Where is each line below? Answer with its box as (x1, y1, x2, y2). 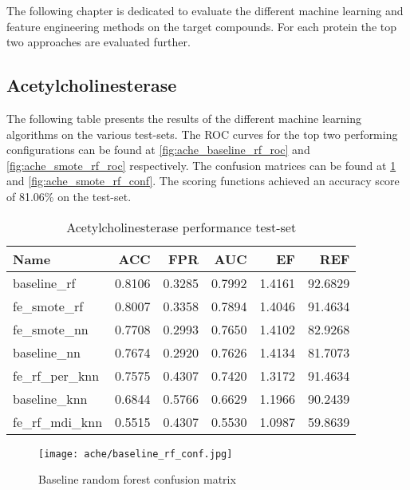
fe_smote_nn (13, 319, 89, 338)
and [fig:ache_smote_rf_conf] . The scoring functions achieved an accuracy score (6, 172, 400, 189)
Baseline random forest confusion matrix (38, 471, 236, 488)
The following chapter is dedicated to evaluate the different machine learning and (6, 2, 404, 18)
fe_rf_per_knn (13, 366, 100, 385)
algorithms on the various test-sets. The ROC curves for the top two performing (6, 125, 398, 142)
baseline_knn (13, 389, 88, 408)
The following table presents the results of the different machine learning (6, 109, 361, 126)
